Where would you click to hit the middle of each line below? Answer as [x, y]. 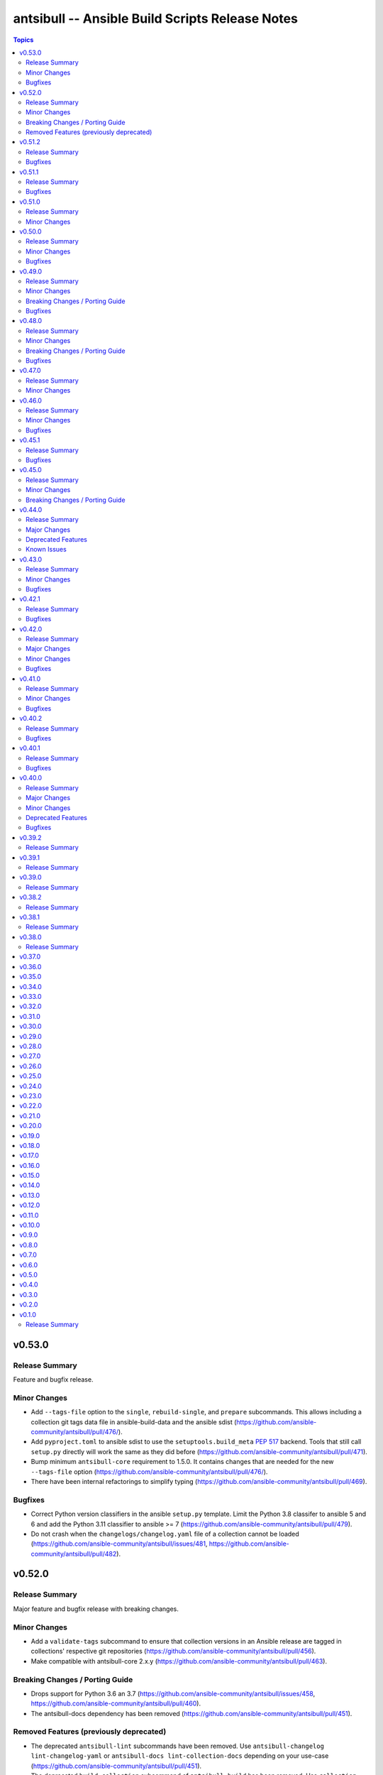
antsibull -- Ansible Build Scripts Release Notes [155, 18]
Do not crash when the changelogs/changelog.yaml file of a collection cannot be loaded [165, 1534]
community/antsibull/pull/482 [74, 1553]
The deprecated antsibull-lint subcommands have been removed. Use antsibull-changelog [177, 1746]
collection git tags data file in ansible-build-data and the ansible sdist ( [134, 1422]
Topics [23, 40]
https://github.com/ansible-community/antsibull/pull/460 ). [116, 1703]
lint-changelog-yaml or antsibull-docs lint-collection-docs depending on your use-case [180, 1756]
